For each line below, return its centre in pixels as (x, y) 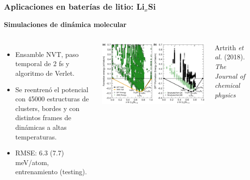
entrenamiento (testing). (51, 172)
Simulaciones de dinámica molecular (65, 24)
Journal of (230, 76)
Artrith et (229, 47)
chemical (227, 85)
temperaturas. (36, 136)
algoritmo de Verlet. (45, 73)
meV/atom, (32, 162)
